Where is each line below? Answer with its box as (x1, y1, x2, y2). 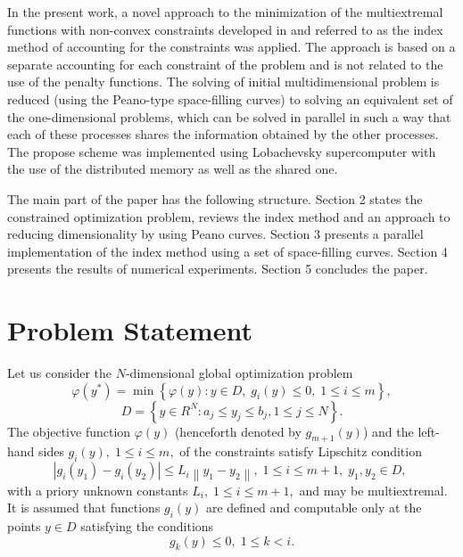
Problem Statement (7, 312, 252, 348)
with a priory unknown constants (7, 480, 188, 499)
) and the (362, 422, 414, 440)
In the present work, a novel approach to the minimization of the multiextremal (7, 3, 443, 20)
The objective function (7, 422, 131, 440)
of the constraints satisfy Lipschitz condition (179, 442, 422, 461)
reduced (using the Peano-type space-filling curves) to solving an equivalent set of (7, 89, 453, 108)
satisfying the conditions (80, 516, 214, 535)
